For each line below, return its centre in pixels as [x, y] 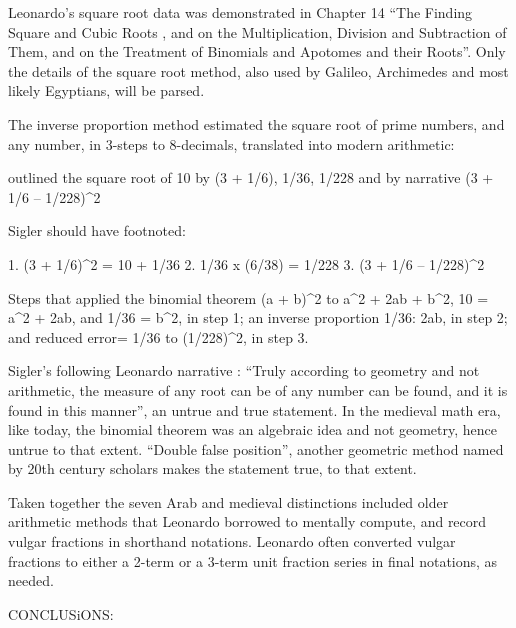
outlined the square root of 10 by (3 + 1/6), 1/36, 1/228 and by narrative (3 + [251, 177]
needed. [31, 580]
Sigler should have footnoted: [97, 230]
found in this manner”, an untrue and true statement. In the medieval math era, [254, 409]
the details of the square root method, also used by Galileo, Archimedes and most [258, 70]
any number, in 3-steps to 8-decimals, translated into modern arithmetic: [231, 143]
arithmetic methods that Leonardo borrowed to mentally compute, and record [247, 521]
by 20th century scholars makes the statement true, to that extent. [212, 468]
